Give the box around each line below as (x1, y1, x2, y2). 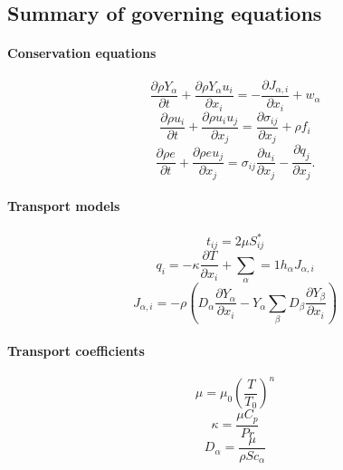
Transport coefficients (7, 341, 145, 360)
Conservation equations (7, 43, 157, 62)
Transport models (7, 197, 120, 216)
